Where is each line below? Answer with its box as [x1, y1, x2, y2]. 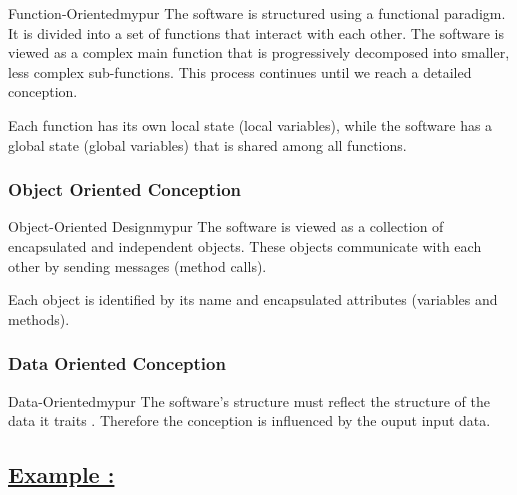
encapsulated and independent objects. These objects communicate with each [8, 235, 482, 256]
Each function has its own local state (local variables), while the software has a [8, 114, 493, 135]
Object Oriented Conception [8, 177, 242, 202]
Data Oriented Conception [8, 351, 226, 376]
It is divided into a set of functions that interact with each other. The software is [8, 22, 504, 43]
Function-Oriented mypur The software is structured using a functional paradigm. [8, 3, 506, 23]
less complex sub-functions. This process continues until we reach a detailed [8, 61, 472, 82]
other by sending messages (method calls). [8, 255, 267, 276]
